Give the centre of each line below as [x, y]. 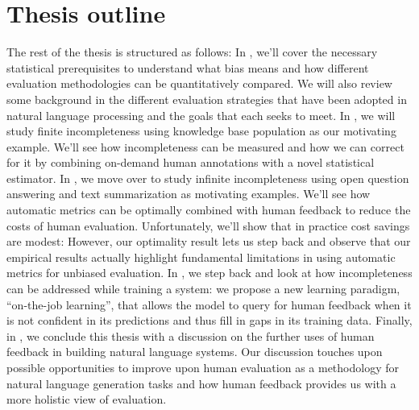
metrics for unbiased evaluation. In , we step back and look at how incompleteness [209, 273]
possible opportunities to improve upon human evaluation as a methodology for [203, 367]
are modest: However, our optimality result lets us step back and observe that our [209, 241]
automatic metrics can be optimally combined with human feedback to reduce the [209, 210]
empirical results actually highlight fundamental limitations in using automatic [201, 257]
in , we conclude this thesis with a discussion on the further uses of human [191, 335]
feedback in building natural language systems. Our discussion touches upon [195, 352]
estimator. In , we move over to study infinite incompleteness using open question [208, 178]
